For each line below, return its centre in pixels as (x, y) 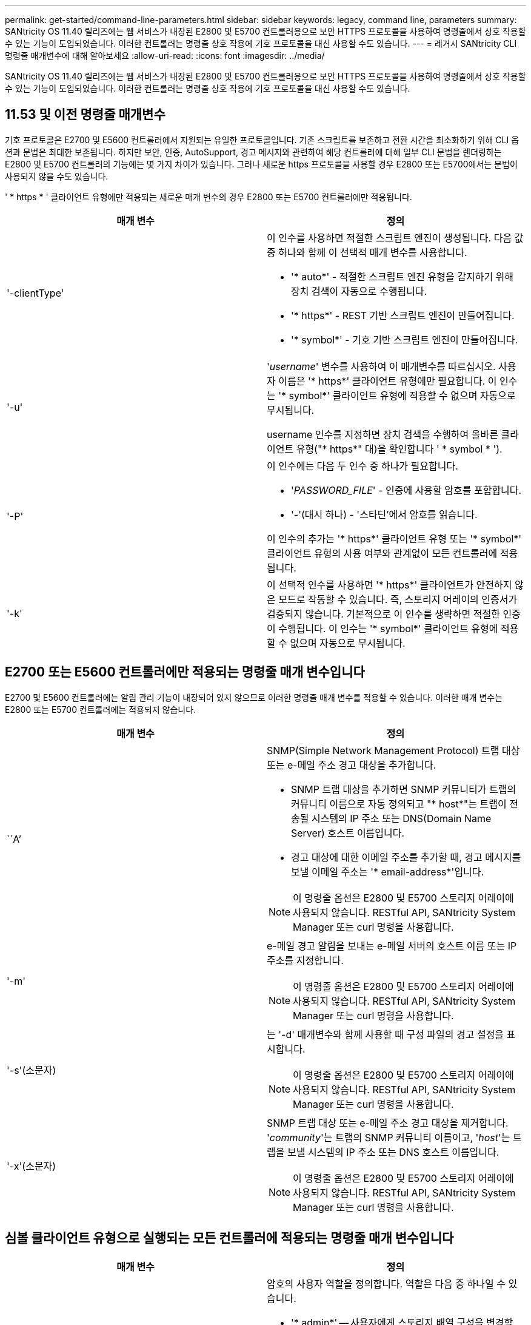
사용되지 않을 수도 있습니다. (57, 176)
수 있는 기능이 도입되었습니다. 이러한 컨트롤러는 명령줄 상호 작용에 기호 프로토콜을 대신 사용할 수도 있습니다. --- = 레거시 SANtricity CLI (261, 43)
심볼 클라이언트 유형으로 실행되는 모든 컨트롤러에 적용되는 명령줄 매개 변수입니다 (229, 1238)
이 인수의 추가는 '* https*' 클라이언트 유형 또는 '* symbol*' (394, 538)
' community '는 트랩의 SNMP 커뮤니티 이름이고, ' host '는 (389, 1137)
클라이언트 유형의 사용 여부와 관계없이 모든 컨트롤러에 (382, 553)
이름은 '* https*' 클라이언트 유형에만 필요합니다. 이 (388, 381)
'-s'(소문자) (32, 1070)
